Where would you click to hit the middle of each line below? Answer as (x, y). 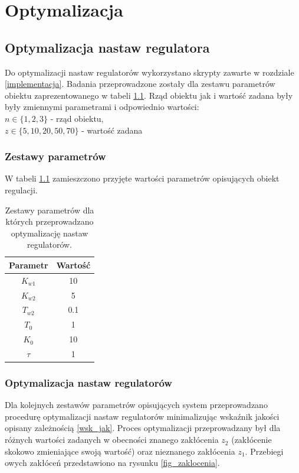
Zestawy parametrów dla (50, 210)
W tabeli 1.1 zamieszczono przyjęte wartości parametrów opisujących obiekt (142, 178)
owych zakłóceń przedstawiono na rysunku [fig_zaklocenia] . (112, 463)
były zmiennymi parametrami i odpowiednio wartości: (102, 107)
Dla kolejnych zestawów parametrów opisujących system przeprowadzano (136, 405)
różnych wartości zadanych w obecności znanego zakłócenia (112, 440)
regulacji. (21, 189)
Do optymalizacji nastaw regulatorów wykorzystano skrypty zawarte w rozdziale (149, 72)
